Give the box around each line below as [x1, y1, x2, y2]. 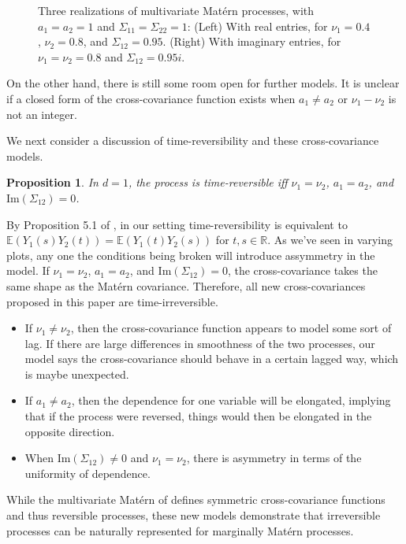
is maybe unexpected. [24, 365, 129, 382]
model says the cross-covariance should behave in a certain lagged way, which [24, 350, 399, 367]
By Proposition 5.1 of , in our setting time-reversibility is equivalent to [6, 216, 348, 232]
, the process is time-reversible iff [128, 174, 288, 191]
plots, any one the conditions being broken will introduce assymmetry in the [6, 246, 375, 263]
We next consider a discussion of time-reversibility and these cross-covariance [6, 132, 379, 149]
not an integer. [6, 105, 77, 122]
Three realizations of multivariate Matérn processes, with [38, 2, 315, 18]
